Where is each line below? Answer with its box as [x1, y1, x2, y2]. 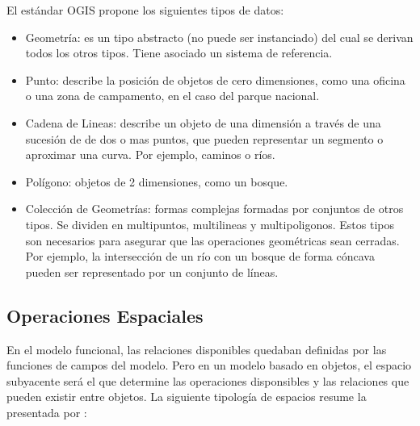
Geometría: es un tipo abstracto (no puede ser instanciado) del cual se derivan [25, 28, 414, 45]
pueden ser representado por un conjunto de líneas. [25, 263, 279, 280]
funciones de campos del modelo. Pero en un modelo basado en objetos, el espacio [6, 357, 412, 374]
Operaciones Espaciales [6, 303, 204, 328]
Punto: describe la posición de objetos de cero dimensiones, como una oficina [25, 71, 405, 88]
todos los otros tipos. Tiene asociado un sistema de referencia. [25, 44, 333, 61]
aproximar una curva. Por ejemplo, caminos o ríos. [25, 146, 275, 163]
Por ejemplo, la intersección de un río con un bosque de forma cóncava [25, 248, 375, 265]
